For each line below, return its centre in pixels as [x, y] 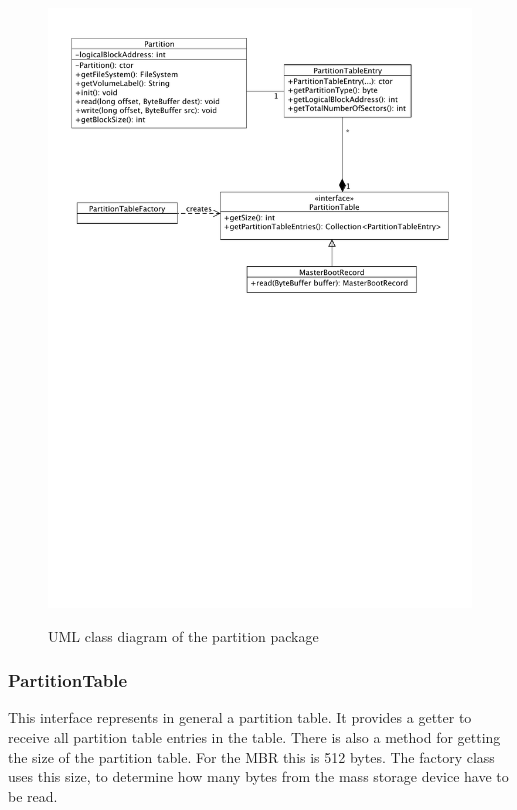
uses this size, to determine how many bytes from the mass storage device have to [258, 776]
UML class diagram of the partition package [183, 635]
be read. [33, 795]
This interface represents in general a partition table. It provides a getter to [240, 717]
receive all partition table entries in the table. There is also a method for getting [254, 736]
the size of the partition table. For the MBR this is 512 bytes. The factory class [251, 756]
